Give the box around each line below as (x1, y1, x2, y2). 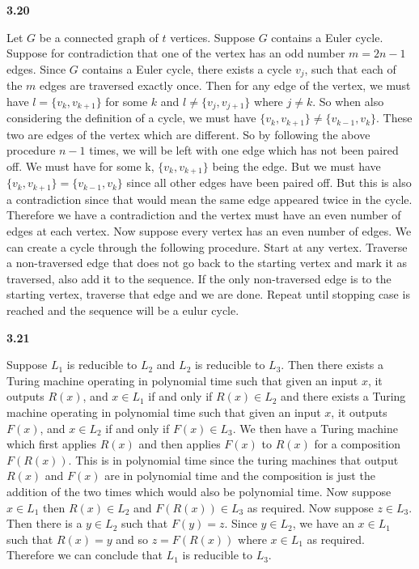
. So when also (312, 92, 384, 109)
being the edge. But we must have (212, 157, 381, 174)
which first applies (6, 435, 97, 452)
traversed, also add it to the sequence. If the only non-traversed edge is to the (6, 270, 391, 287)
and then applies (138, 435, 221, 452)
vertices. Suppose (170, 28, 255, 45)
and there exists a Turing (281, 388, 406, 405)
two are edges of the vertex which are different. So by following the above (6, 125, 370, 142)
